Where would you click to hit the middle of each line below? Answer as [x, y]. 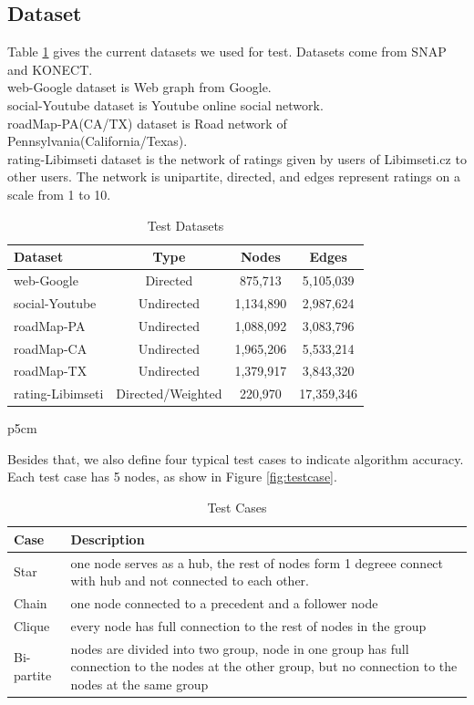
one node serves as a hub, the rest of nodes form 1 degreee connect [257, 562]
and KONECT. [50, 69]
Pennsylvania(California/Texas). [98, 141]
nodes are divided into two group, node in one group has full [240, 648]
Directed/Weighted [169, 394]
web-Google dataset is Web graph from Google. [139, 87]
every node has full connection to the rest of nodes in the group [248, 625]
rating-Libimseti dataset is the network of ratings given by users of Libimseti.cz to [237, 158]
